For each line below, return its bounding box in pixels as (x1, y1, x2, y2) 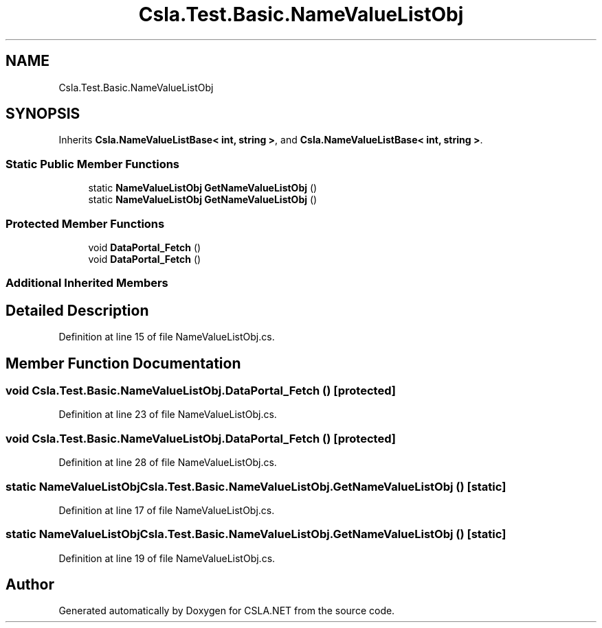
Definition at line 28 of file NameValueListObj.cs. (58, 456, 277, 469)
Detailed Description (5, 301, 149, 319)
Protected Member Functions (5, 216, 165, 231)
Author (5, 576, 54, 594)
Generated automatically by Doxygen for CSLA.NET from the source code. (58, 605, 395, 617)
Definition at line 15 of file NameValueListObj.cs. (58, 331, 275, 343)
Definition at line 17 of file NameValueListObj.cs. (58, 504, 275, 516)
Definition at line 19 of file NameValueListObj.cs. (58, 552, 276, 564)
